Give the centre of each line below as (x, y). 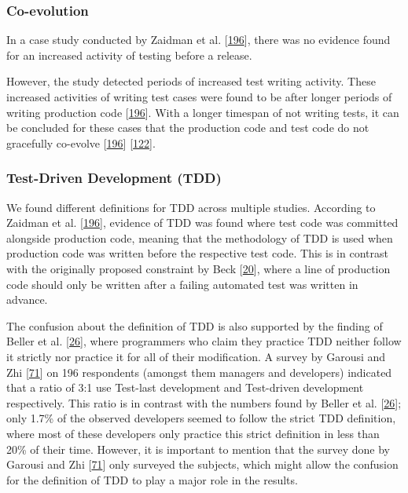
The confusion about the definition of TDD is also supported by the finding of (195, 325)
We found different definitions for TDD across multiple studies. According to (191, 207)
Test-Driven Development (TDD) (114, 178)
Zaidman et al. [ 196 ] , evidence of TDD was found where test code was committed (202, 223)
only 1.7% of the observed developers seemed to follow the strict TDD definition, (201, 418)
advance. (27, 299)
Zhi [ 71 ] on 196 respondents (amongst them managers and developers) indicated (199, 372)
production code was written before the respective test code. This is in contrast (197, 253)
